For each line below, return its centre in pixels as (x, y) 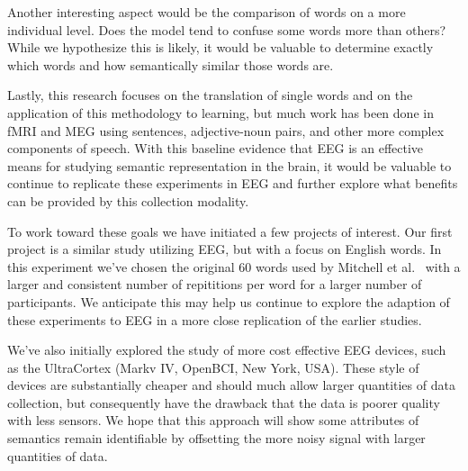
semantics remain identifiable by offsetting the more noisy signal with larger (216, 438)
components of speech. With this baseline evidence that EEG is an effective (216, 148)
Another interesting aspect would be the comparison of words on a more (207, 12)
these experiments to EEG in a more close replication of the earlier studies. (215, 319)
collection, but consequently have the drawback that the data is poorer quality (224, 402)
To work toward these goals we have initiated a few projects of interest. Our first (230, 231)
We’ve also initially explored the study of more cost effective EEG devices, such (227, 350)
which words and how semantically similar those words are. (171, 64)
